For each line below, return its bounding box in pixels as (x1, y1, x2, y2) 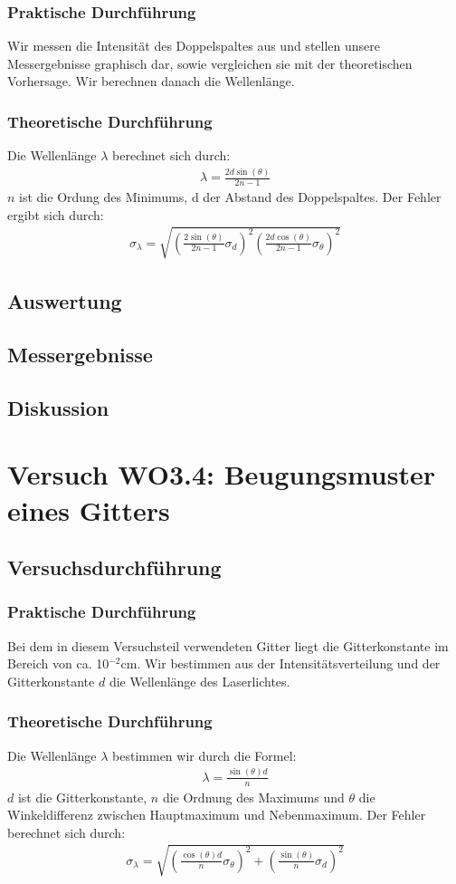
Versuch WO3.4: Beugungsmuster (7, 456, 436, 493)
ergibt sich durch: (7, 205, 104, 224)
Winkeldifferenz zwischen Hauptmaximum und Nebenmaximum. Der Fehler (7, 805, 426, 824)
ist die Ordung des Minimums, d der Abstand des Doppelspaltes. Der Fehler (19, 187, 442, 207)
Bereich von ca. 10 (7, 654, 109, 673)
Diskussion (7, 393, 109, 421)
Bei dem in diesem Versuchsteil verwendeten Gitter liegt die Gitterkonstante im (7, 636, 449, 655)
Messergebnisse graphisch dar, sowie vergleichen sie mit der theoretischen (7, 53, 413, 72)
